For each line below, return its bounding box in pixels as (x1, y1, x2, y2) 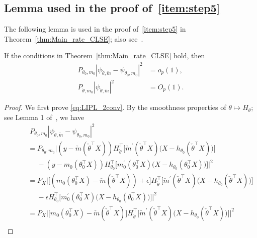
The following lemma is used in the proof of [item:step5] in (4, 24, 186, 34)
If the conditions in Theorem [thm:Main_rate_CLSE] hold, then (4, 50, 205, 61)
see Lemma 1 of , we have (4, 111, 84, 122)
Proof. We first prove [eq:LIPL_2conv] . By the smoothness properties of (4, 102, 226, 112)
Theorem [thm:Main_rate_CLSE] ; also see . (4, 33, 143, 44)
